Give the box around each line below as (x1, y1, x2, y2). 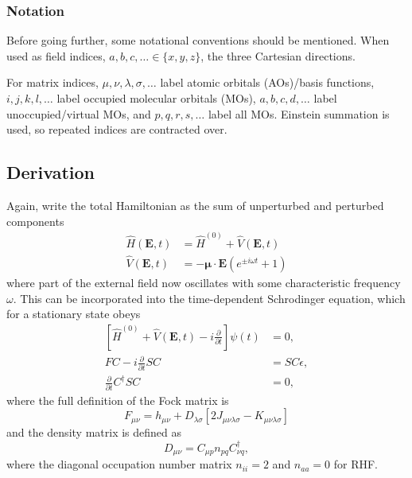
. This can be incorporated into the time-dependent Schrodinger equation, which (13, 290, 406, 306)
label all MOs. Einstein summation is (208, 105, 390, 122)
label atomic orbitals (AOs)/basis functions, (160, 74, 375, 91)
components (6, 212, 64, 229)
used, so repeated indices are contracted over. (6, 121, 227, 138)
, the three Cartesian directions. (200, 47, 356, 64)
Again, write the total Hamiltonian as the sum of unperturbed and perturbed (6, 196, 384, 213)
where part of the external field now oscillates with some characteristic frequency (6, 274, 401, 291)
